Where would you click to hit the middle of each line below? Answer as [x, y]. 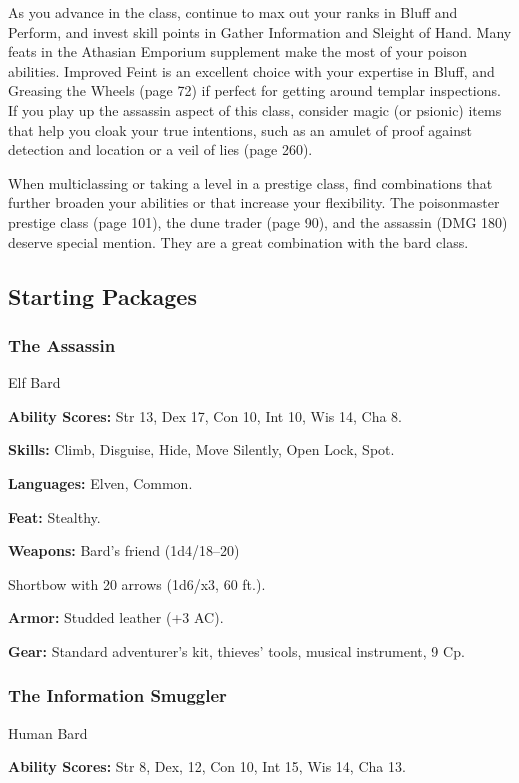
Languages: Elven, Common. [100, 482]
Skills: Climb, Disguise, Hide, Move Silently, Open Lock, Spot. [201, 449]
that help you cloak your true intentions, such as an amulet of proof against [240, 129]
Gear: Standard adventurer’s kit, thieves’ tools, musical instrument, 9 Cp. [236, 650]
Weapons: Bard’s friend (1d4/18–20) [124, 550]
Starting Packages [102, 295]
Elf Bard [34, 382]
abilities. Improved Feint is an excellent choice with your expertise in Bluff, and [251, 70]
